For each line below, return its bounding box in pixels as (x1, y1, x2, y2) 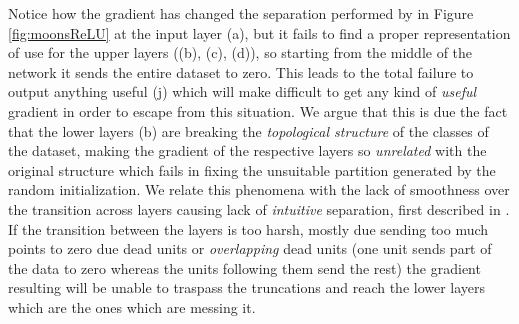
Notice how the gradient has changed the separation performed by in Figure (8, 3, 474, 23)
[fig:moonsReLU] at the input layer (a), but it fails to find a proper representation (8, 22, 511, 43)
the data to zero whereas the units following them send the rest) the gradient (8, 257, 481, 278)
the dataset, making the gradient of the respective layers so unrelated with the (8, 140, 487, 161)
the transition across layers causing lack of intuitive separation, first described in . (8, 198, 510, 219)
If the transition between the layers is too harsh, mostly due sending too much (8, 218, 489, 239)
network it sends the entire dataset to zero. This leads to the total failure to (8, 61, 474, 82)
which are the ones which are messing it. (8, 296, 256, 317)
